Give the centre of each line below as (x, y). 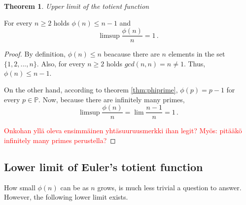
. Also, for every (61, 63)
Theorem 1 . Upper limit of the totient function (77, 6)
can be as (74, 187)
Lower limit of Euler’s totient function (104, 166)
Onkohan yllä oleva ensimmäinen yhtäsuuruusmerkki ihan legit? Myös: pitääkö (123, 131)
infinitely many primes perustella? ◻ (60, 140)
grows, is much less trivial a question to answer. (169, 187)
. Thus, (194, 63)
